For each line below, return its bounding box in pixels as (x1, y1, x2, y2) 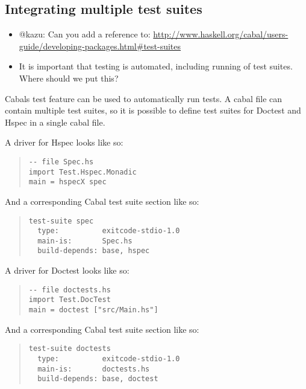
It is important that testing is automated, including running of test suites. (19, 60, 293, 72)
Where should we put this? (19, 71, 119, 84)
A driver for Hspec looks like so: (5, 136, 123, 149)
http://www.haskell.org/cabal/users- (153, 28, 289, 40)
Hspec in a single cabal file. (5, 115, 105, 128)
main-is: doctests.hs (37, 364, 150, 373)
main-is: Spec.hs (37, 236, 133, 245)
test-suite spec (28, 216, 94, 225)
